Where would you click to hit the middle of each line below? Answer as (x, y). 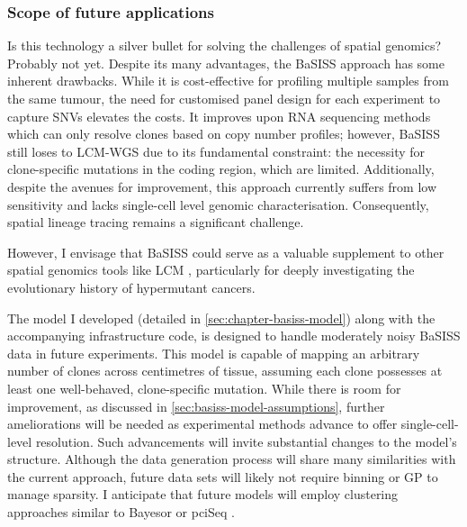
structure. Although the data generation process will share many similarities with (232, 459)
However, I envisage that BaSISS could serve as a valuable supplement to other (226, 252)
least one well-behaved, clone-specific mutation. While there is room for (204, 388)
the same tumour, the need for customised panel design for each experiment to (224, 98)
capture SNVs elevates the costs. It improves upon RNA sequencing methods (219, 116)
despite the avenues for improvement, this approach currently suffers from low (222, 186)
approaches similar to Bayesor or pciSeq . (121, 512)
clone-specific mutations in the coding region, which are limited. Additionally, (221, 169)
